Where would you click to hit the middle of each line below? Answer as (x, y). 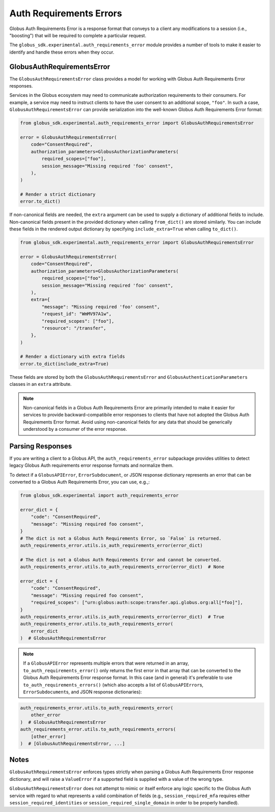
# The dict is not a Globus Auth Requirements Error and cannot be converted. (121, 560)
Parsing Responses (41, 446)
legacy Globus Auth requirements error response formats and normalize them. (91, 465)
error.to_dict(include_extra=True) (64, 364)
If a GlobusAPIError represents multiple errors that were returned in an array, (106, 663)
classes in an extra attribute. (40, 384)
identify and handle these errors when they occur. (62, 52)
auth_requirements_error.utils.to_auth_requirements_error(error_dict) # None (122, 567)
